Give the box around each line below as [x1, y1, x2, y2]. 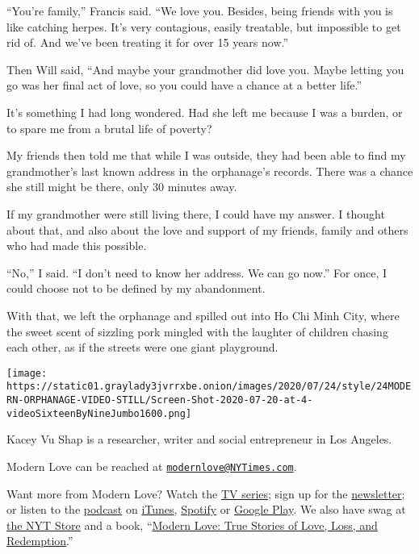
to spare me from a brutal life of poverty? [6, 119, 212, 136]
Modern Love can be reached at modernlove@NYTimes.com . [6, 457, 297, 474]
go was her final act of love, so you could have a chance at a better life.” [6, 77, 362, 94]
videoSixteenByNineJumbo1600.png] [6, 407, 192, 419]
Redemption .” [6, 532, 73, 549]
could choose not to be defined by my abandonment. [6, 280, 266, 297]
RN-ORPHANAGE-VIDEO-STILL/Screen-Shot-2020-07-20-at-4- [6, 394, 313, 406]
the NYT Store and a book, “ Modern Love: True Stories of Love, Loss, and [6, 516, 378, 533]
